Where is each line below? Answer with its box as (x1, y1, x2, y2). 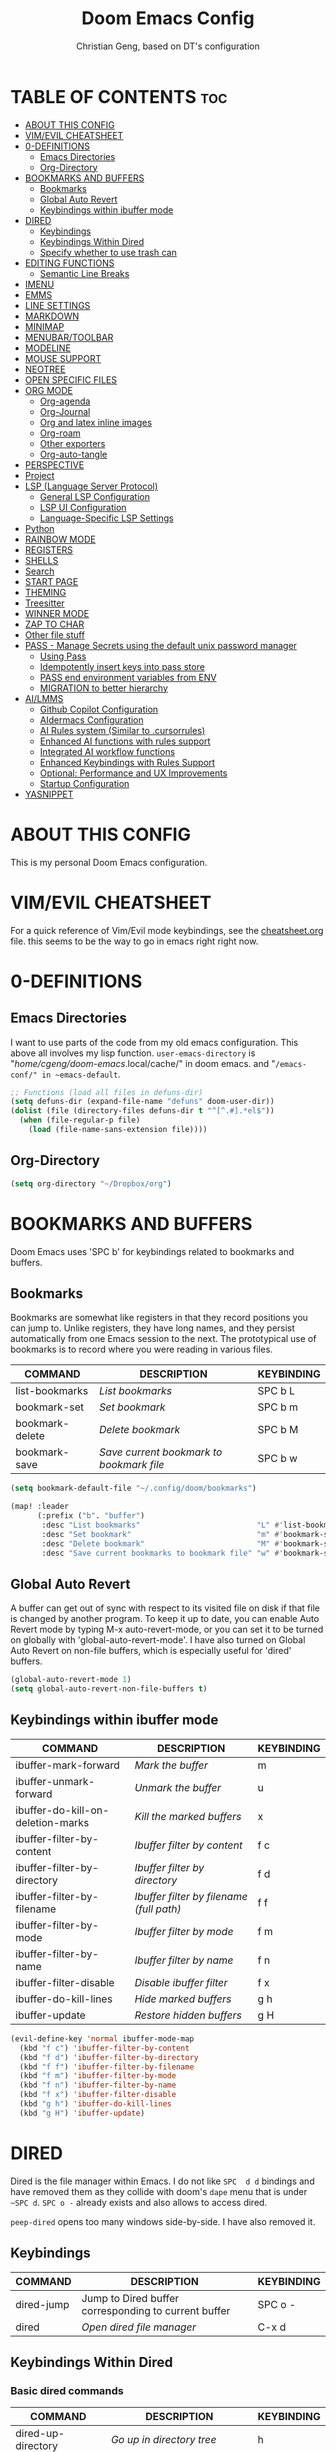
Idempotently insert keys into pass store (39, 660, 205, 672)
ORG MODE (24, 384, 73, 396)
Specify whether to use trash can (39, 246, 177, 258)
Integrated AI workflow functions (39, 745, 176, 757)
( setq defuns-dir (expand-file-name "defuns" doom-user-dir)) (10, 1097, 275, 1107)
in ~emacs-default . (41, 1068, 121, 1080)
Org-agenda (39, 395, 91, 407)
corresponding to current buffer (81, 2303, 231, 2317)
